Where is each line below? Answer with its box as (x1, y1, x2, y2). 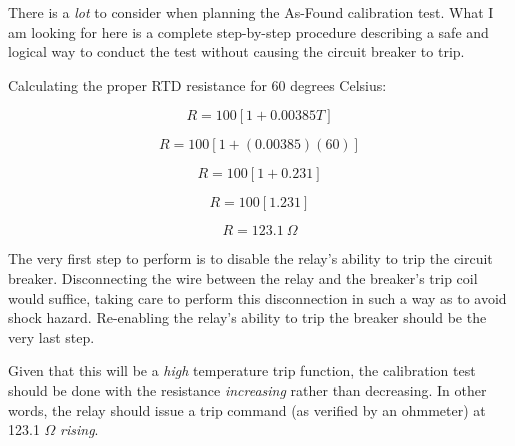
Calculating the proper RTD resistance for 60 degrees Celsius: (8, 74, 387, 95)
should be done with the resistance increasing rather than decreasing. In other (8, 379, 487, 400)
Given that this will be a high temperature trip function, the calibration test (8, 360, 476, 381)
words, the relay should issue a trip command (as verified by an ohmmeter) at (8, 399, 486, 420)
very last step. (8, 326, 95, 347)
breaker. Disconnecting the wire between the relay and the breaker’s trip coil (8, 267, 478, 288)
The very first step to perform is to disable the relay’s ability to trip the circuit (8, 248, 493, 269)
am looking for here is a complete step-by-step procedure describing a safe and (8, 21, 489, 42)
